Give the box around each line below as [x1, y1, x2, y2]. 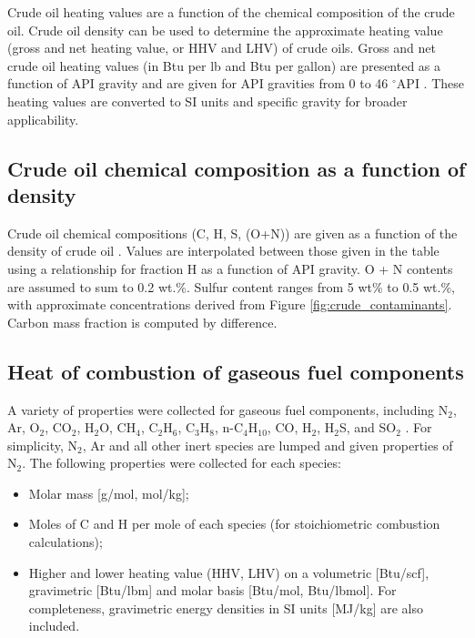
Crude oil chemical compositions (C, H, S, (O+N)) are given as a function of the [7, 223, 458, 242]
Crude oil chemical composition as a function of [7, 154, 466, 182]
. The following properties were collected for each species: [22, 453, 341, 472]
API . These [396, 74, 464, 93]
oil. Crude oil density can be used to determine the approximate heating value [7, 20, 443, 39]
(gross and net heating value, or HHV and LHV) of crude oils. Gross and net [7, 38, 437, 57]
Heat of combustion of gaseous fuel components [7, 357, 464, 385]
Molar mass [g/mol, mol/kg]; [28, 483, 189, 502]
